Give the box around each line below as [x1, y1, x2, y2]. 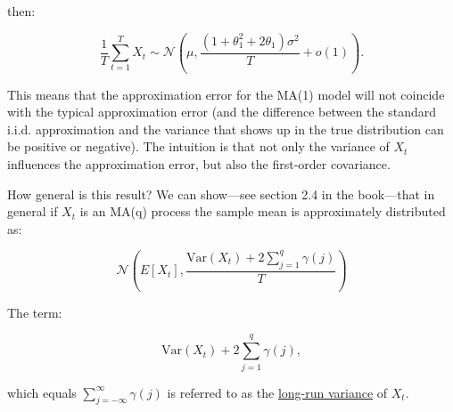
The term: [7, 303, 62, 321]
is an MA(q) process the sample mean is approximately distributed [79, 202, 446, 221]
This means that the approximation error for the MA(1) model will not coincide [7, 85, 445, 103]
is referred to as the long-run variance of [167, 383, 388, 401]
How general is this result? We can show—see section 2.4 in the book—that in [7, 184, 435, 203]
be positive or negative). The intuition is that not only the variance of [7, 137, 390, 156]
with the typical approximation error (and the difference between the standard [7, 102, 436, 121]
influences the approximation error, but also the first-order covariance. [7, 154, 391, 173]
